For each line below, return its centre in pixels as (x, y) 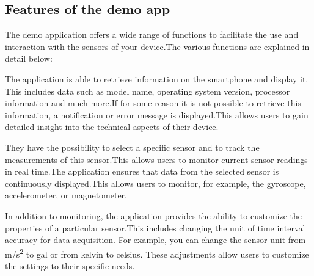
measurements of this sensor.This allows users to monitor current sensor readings (156, 159)
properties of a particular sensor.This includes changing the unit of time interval (155, 227)
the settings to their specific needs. (70, 265)
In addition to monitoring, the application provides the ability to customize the (153, 215)
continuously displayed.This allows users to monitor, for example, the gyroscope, (155, 183)
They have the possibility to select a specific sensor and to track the (132, 147)
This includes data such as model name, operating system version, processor (148, 91)
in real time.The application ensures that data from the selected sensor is (142, 171)
